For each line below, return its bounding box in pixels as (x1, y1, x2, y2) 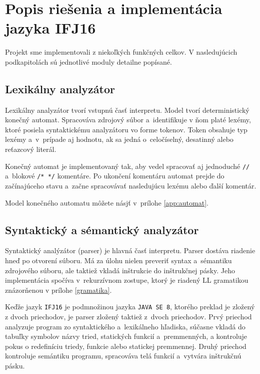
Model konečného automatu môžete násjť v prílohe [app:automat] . (5, 197, 208, 208)
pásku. (5, 360, 25, 370)
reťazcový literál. (5, 144, 56, 154)
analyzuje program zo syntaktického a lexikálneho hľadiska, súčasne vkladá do (5, 321, 245, 331)
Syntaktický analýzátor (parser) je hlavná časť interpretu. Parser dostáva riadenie (5, 245, 255, 256)
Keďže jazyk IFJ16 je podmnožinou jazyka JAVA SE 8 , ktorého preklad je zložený (5, 301, 255, 312)
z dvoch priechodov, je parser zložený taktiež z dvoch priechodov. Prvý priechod (5, 311, 252, 321)
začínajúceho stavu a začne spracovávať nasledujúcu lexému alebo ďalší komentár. (5, 180, 256, 191)
